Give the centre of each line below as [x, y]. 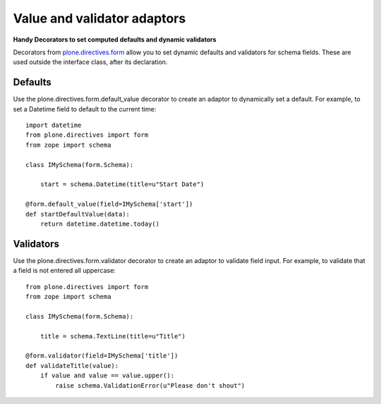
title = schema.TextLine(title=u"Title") [113, 336]
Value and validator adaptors [99, 18]
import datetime [54, 126]
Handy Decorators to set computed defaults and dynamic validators [115, 39]
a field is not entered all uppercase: [64, 271]
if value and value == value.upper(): [107, 376]
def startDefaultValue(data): [78, 214]
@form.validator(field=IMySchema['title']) [102, 356]
